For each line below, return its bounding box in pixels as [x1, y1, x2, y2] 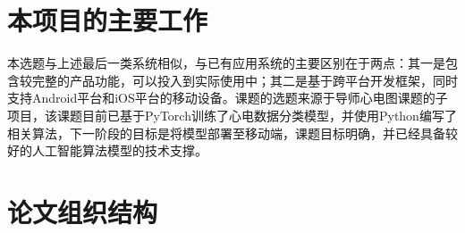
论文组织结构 [7, 193, 158, 229]
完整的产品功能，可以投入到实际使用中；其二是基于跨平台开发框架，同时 [31, 71, 458, 89]
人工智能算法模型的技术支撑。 [31, 141, 207, 160]
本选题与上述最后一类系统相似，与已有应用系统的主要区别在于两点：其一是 [7, 54, 445, 72]
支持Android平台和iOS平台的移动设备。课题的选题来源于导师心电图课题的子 [7, 88, 448, 107]
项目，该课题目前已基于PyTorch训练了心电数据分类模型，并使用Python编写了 [7, 105, 457, 124]
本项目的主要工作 [7, 2, 208, 38]
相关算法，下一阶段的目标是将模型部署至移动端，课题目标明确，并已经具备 [7, 123, 445, 142]
